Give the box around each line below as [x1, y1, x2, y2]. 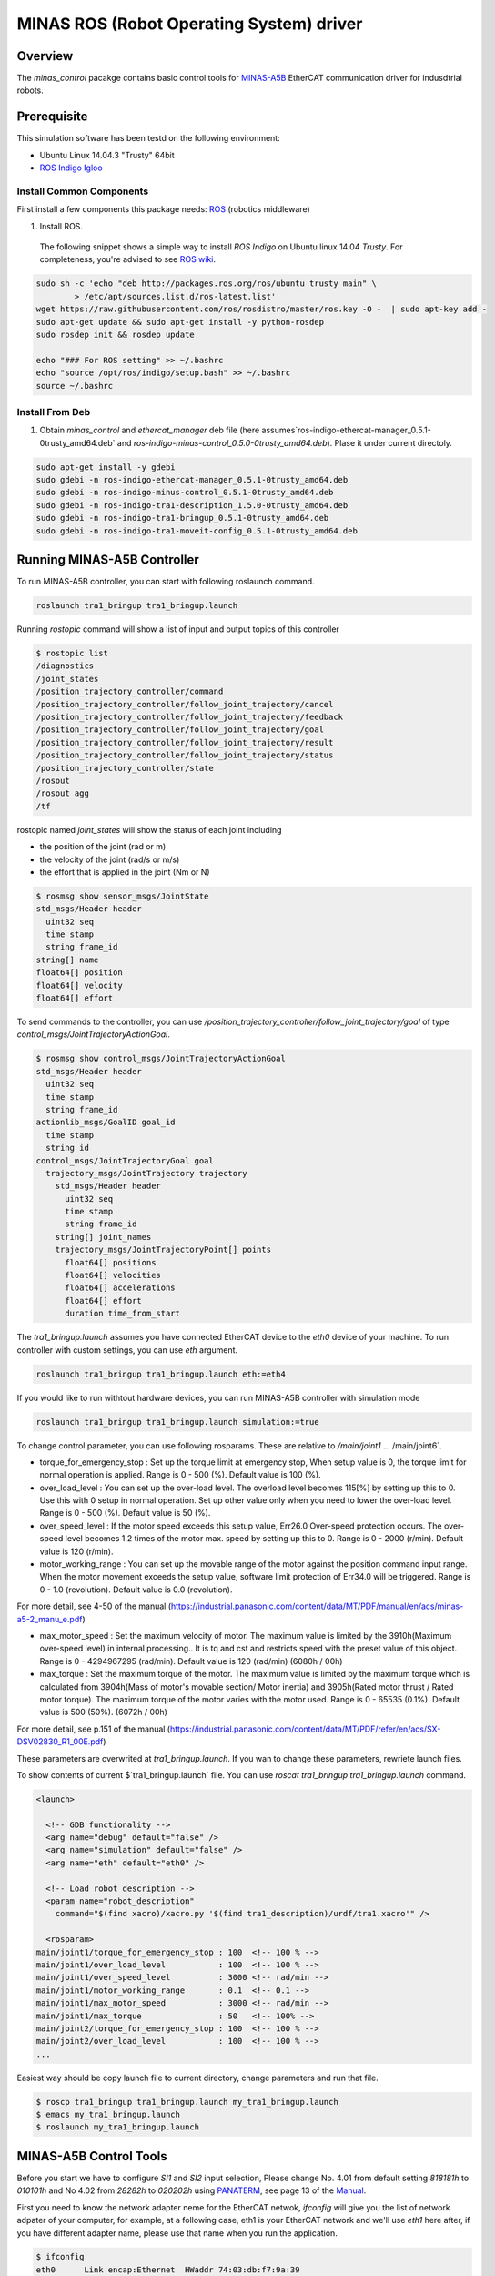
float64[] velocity [35, 980, 123, 991]
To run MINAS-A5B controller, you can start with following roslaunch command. [16, 576, 315, 587]
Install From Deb [16, 405, 91, 418]
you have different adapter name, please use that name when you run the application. [16, 2227, 338, 2239]
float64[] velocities [65, 1270, 161, 1281]
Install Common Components [16, 185, 149, 198]
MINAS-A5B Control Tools [16, 2149, 167, 2164]
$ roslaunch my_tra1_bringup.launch [35, 2122, 200, 2132]
